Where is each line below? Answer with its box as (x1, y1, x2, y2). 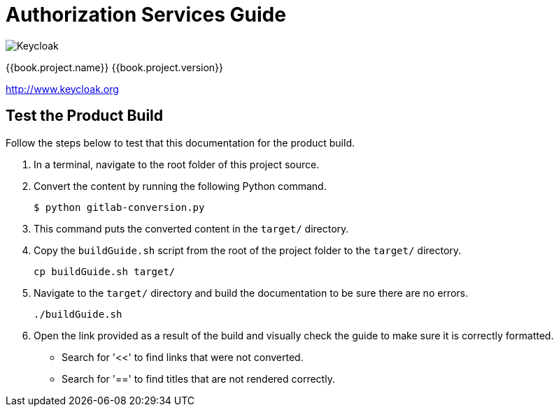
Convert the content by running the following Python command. (34, 179, 327, 192)
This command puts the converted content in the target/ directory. (34, 222, 349, 235)
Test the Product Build (6, 107, 164, 125)
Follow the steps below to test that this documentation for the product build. (6, 136, 355, 149)
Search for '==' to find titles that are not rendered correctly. (62, 372, 335, 385)
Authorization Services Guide (6, 3, 286, 27)
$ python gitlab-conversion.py (34, 201, 205, 213)
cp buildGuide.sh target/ (34, 265, 176, 277)
